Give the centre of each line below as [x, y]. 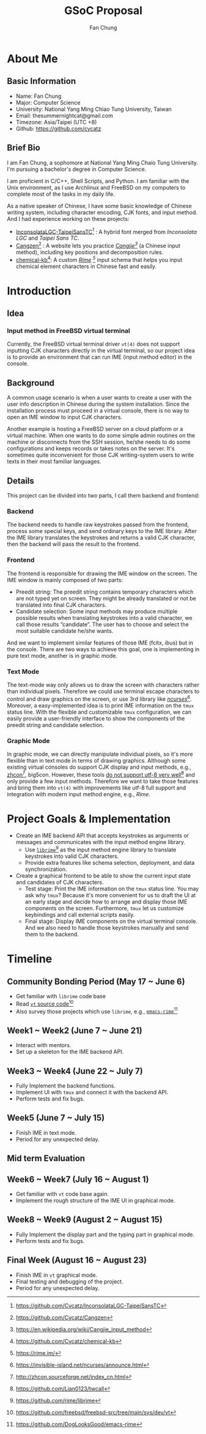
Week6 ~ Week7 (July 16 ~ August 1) [78, 1179]
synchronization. [46, 869]
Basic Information [42, 81]
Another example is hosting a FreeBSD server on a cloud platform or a [95, 429]
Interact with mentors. [43, 1045]
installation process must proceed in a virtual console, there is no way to [98, 411]
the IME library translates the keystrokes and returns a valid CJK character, [101, 538]
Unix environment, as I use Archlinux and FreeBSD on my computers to [96, 187]
